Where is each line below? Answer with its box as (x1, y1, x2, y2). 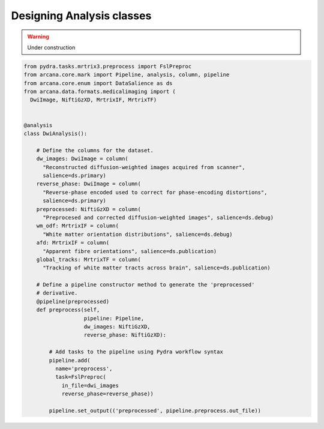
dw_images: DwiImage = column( (36, 155, 128, 162)
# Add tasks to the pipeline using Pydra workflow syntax (49, 349, 223, 355)
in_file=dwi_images (61, 382, 119, 389)
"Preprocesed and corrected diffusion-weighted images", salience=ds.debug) (43, 214, 274, 221)
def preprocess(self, (36, 307, 100, 313)
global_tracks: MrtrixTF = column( (36, 256, 141, 263)
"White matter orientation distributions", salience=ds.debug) (43, 231, 233, 238)
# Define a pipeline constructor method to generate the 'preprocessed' (36, 281, 255, 288)
